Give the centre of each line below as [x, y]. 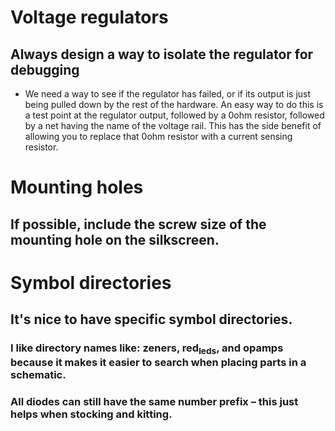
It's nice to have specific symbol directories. [151, 319]
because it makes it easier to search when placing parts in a [158, 363]
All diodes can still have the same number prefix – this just [154, 402]
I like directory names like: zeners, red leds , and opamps [147, 349]
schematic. [38, 375]
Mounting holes [77, 187]
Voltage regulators [89, 17]
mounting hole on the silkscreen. [115, 239]
